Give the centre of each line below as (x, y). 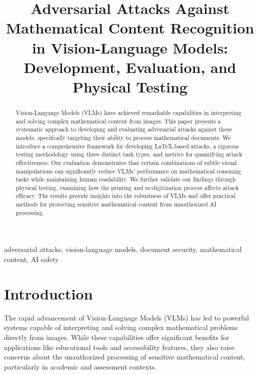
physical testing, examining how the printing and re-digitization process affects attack (127, 187)
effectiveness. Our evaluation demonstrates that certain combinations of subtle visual (126, 162)
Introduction (48, 293)
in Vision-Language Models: (130, 47)
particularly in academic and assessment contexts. (80, 366)
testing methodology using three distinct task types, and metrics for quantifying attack (129, 154)
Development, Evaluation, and (130, 67)
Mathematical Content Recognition (130, 28)
